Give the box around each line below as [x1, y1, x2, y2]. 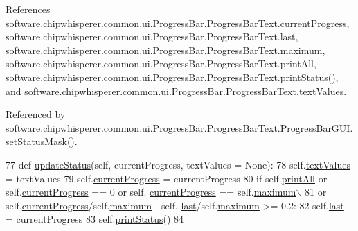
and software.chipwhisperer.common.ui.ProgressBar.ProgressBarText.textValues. [6, 83, 347, 98]
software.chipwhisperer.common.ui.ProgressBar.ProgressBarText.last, [6, 29, 298, 44]
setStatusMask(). [6, 134, 78, 148]
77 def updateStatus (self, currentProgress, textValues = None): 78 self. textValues [6, 157, 350, 171]
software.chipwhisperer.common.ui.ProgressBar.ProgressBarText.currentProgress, [6, 15, 350, 30]
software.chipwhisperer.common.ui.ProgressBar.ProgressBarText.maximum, [6, 42, 325, 57]
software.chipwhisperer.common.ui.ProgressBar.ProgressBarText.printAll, [6, 56, 316, 71]
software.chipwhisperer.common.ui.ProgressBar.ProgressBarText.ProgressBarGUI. [6, 120, 353, 135]
